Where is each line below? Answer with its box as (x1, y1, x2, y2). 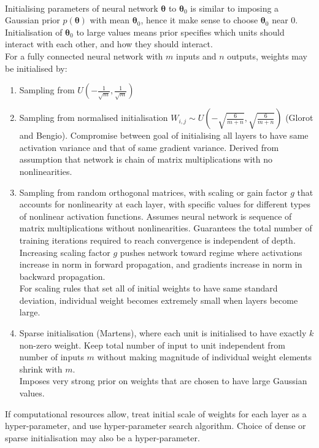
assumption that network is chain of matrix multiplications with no (19, 153, 273, 166)
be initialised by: (5, 61, 67, 74)
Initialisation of (5, 25, 63, 38)
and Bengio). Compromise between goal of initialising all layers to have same (19, 129, 309, 142)
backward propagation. (19, 269, 106, 282)
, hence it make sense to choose (140, 14, 258, 26)
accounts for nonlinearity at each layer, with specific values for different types (19, 198, 310, 210)
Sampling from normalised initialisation (19, 111, 168, 124)
